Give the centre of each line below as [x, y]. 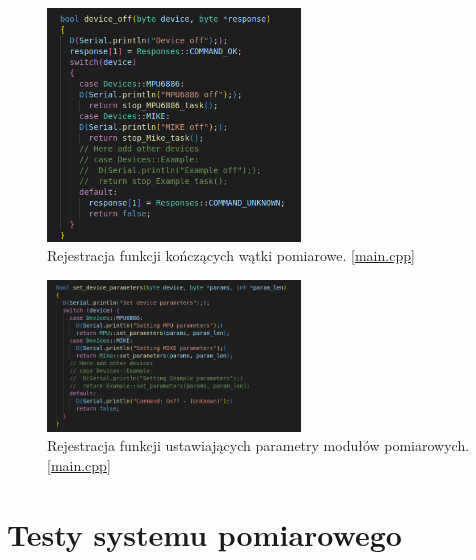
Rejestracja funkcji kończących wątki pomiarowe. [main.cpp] [231, 255]
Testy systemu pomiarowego [204, 533]
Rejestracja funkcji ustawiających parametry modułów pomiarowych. [258, 445]
